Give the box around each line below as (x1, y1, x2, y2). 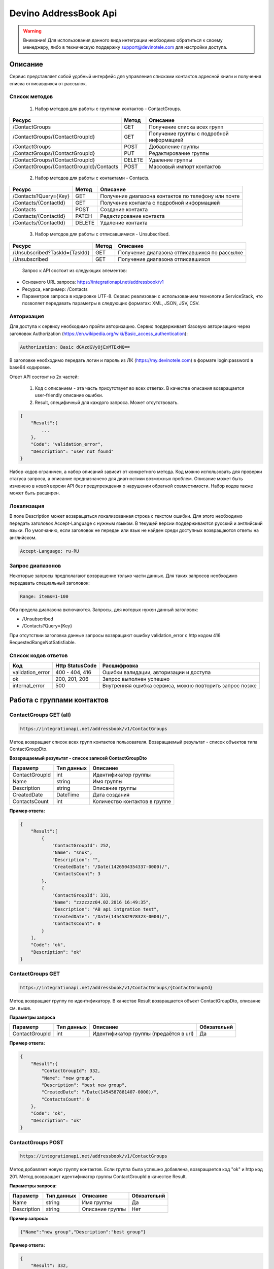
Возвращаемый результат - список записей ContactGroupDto (9, 755, 147, 761)
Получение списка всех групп (149, 123, 224, 130)
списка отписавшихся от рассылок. (9, 80, 87, 86)
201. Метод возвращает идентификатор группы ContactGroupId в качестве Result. (9, 1173, 187, 1180)
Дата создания (92, 791, 130, 798)
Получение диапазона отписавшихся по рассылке (117, 249, 244, 256)
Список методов (9, 93, 53, 100)
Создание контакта (100, 206, 148, 213)
